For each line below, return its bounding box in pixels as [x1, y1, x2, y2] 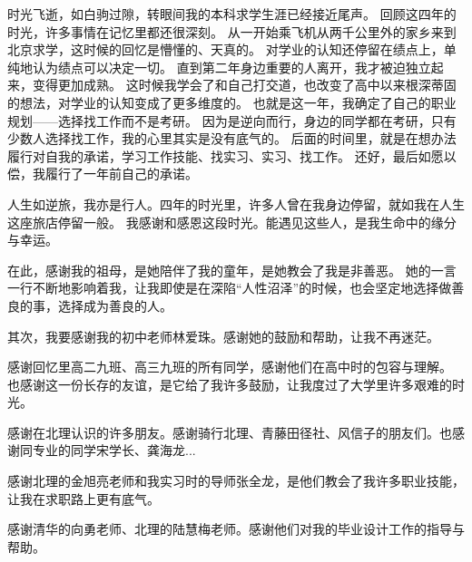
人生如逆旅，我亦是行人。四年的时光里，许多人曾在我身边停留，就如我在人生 [7, 194, 465, 213]
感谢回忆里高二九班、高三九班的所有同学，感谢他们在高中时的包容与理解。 [7, 357, 452, 376]
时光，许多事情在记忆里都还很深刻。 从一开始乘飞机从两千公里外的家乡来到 [7, 22, 457, 41]
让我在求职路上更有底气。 [7, 489, 160, 508]
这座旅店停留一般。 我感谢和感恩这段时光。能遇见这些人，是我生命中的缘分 [7, 212, 457, 231]
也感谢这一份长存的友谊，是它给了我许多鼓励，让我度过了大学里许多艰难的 [7, 374, 452, 393]
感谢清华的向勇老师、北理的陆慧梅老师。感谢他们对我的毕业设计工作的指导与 [7, 519, 465, 538]
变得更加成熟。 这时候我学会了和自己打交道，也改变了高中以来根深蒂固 [32, 75, 457, 94]
